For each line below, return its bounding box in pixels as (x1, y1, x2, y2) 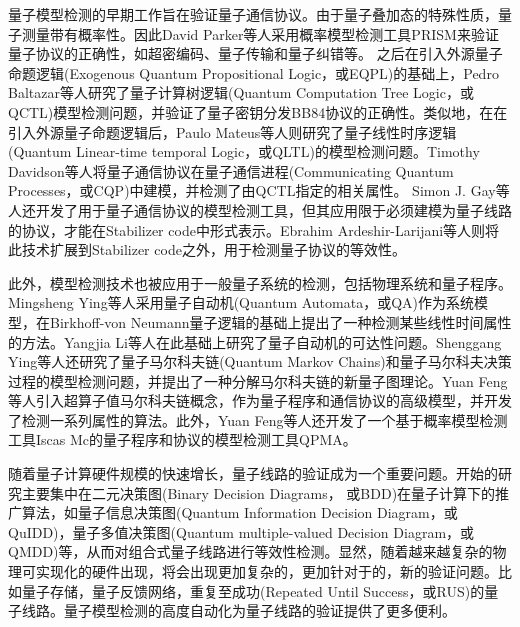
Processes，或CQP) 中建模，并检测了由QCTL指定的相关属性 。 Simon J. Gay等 (8, 180, 510, 201)
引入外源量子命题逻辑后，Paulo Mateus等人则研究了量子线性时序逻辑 (8, 121, 457, 142)
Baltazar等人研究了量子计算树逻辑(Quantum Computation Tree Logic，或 (8, 82, 474, 103)
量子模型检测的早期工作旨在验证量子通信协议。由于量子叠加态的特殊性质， (8, 4, 498, 24)
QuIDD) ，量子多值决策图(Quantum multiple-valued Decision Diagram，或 (8, 521, 475, 542)
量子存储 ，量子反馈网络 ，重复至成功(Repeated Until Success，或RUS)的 (21, 580, 485, 601)
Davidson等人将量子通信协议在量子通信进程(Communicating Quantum (8, 160, 454, 181)
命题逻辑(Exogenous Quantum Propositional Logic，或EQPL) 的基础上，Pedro (8, 62, 499, 83)
